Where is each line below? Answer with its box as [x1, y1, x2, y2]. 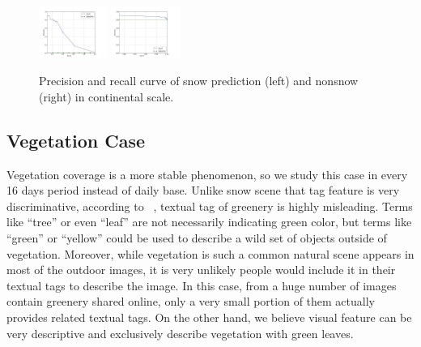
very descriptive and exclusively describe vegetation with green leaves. [6, 324, 354, 341]
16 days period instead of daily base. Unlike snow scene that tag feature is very [6, 182, 400, 199]
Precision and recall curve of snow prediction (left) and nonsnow [39, 72, 359, 89]
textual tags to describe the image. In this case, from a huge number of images [6, 276, 397, 293]
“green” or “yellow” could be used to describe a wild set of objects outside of [6, 229, 387, 246]
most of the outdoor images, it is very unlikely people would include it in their [6, 261, 396, 278]
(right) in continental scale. [39, 88, 174, 105]
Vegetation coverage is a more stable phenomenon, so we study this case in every [6, 165, 408, 182]
